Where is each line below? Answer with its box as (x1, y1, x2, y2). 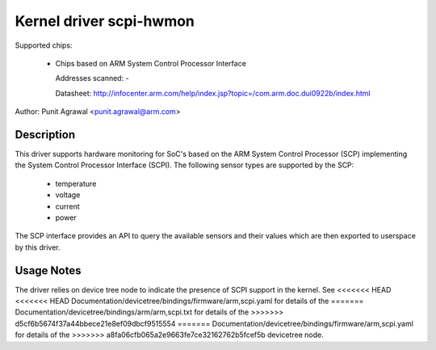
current (55, 201, 80, 211)
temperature (55, 179, 97, 188)
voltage (55, 190, 81, 200)
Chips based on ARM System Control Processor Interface (55, 58, 246, 68)
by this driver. (15, 242, 61, 252)
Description (15, 128, 76, 141)
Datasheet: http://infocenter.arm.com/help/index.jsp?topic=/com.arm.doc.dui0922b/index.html (55, 88, 371, 98)
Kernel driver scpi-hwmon (15, 12, 195, 30)
